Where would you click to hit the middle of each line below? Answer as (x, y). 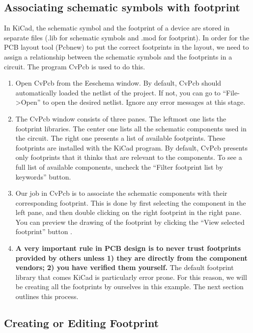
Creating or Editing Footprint (82, 323)
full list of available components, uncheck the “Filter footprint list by (119, 166)
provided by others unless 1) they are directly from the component (131, 257)
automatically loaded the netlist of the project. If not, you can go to (118, 92)
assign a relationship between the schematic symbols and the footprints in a (118, 56)
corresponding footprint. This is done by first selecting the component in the (131, 202)
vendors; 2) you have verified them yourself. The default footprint (125, 267)
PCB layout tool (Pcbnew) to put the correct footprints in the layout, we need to (126, 47)
